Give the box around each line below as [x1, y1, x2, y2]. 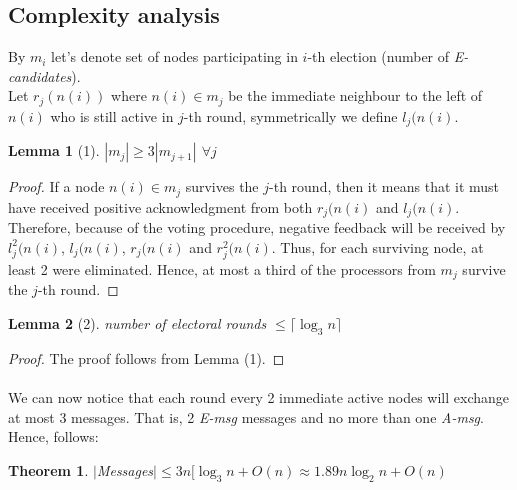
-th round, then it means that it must [269, 176, 500, 197]
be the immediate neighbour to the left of [228, 85, 483, 106]
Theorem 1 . [8, 459, 89, 480]
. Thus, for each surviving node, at [271, 236, 484, 257]
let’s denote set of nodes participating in [51, 46, 298, 67]
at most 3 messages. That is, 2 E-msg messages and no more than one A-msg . [8, 406, 484, 427]
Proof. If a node [8, 176, 105, 197]
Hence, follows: [8, 426, 99, 447]
